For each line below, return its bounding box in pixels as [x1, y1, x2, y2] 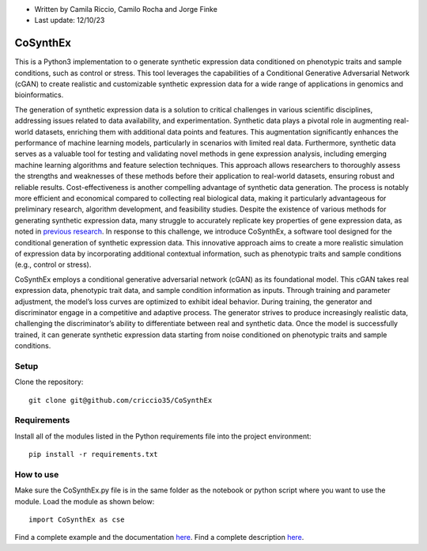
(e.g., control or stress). [14, 260, 92, 269]
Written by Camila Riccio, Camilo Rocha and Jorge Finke [34, 5, 217, 13]
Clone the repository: [14, 377, 84, 387]
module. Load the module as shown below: [14, 496, 155, 506]
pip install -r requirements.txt [28, 450, 158, 459]
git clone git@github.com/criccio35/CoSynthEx [28, 396, 213, 405]
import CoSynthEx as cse [28, 515, 125, 524]
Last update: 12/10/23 [34, 16, 105, 25]
